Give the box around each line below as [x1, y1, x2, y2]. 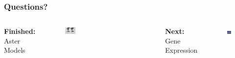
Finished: [4, 26, 36, 36]
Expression [165, 45, 198, 55]
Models [4, 45, 25, 55]
